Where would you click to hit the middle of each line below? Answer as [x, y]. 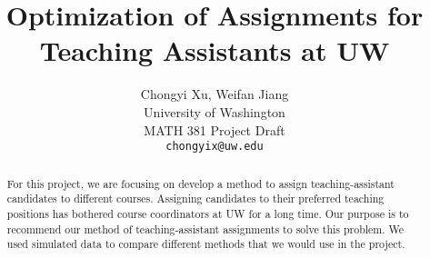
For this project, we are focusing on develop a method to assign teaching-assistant [200, 183]
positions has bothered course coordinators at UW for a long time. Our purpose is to [208, 213]
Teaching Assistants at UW [215, 50]
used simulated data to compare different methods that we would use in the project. [206, 244]
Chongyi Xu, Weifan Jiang [215, 94]
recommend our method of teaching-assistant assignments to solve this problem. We [205, 228]
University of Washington [215, 111]
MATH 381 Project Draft [215, 129]
